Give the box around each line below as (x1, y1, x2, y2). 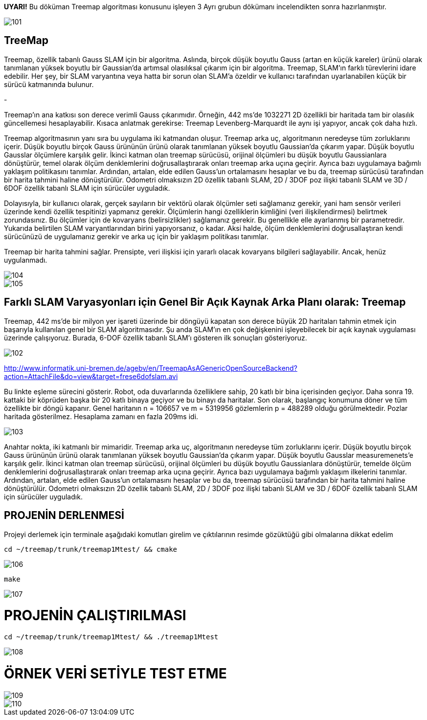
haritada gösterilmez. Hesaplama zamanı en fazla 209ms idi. (4, 412, 199, 421)
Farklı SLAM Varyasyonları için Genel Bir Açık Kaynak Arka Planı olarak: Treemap (4, 296, 406, 309)
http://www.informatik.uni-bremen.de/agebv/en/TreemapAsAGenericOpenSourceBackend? (4, 363, 297, 372)
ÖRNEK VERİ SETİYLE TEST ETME (4, 665, 227, 682)
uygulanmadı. (4, 255, 47, 264)
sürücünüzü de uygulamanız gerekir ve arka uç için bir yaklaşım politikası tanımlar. (4, 232, 269, 241)
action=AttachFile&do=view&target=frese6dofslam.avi (4, 372, 178, 381)
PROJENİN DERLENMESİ (4, 509, 124, 522)
